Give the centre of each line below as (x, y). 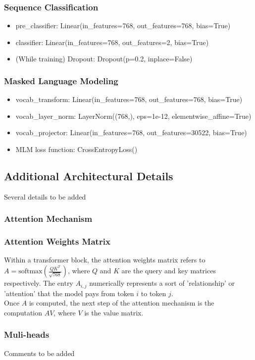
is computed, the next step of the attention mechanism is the (122, 303)
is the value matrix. (114, 312)
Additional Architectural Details (89, 176)
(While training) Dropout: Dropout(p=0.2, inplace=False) (104, 59)
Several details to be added (45, 196)
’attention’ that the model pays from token (69, 293)
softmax (30, 272)
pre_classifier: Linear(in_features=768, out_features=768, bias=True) (123, 26)
